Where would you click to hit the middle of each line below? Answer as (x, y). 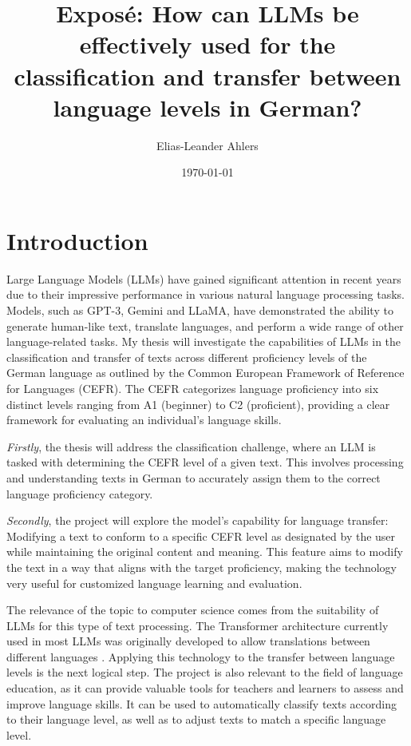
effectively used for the (207, 44)
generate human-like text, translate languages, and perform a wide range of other (205, 325)
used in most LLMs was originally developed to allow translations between (188, 641)
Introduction (77, 240)
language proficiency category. (80, 493)
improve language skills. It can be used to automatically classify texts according (202, 703)
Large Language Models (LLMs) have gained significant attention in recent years (204, 278)
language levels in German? (207, 107)
